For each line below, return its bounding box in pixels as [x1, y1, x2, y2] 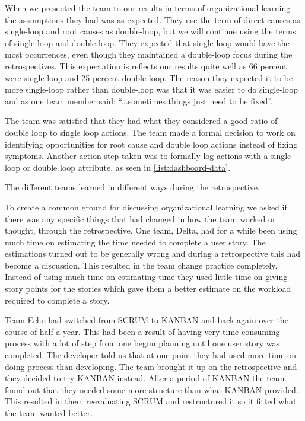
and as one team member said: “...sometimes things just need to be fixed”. [5, 94, 273, 107]
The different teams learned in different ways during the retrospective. [5, 181, 260, 193]
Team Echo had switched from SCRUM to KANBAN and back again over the [5, 314, 288, 326]
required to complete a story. [5, 294, 110, 306]
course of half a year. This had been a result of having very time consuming [5, 325, 280, 337]
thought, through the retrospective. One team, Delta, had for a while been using [5, 224, 297, 237]
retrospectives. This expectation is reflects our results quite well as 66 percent [5, 59, 287, 72]
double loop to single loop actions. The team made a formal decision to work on [5, 126, 296, 138]
